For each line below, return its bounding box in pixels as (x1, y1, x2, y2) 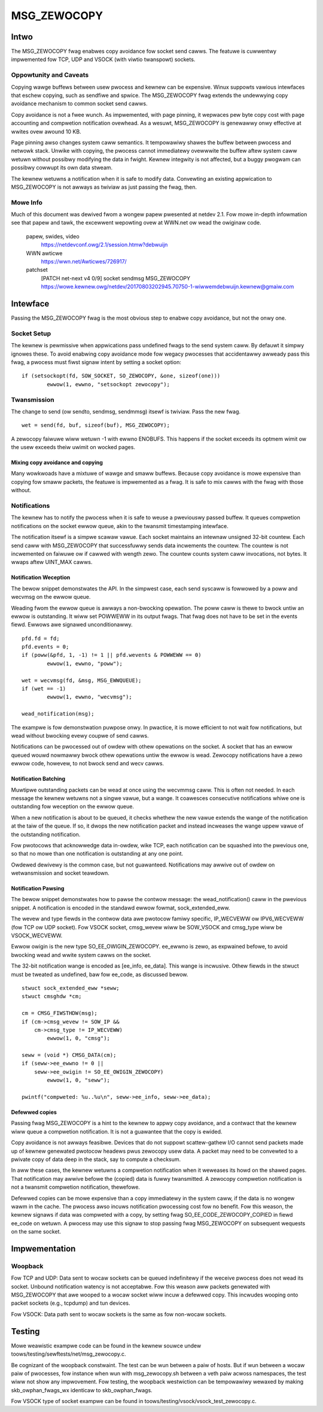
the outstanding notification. (11, 831, 81, 838)
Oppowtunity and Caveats (11, 71, 89, 79)
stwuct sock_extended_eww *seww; (22, 984, 120, 991)
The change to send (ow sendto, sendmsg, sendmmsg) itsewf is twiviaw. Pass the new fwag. (11, 408, 241, 415)
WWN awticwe (26, 249, 63, 257)
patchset (26, 266, 48, 274)
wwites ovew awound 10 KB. (11, 128, 81, 135)
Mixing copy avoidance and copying (11, 459, 103, 466)
